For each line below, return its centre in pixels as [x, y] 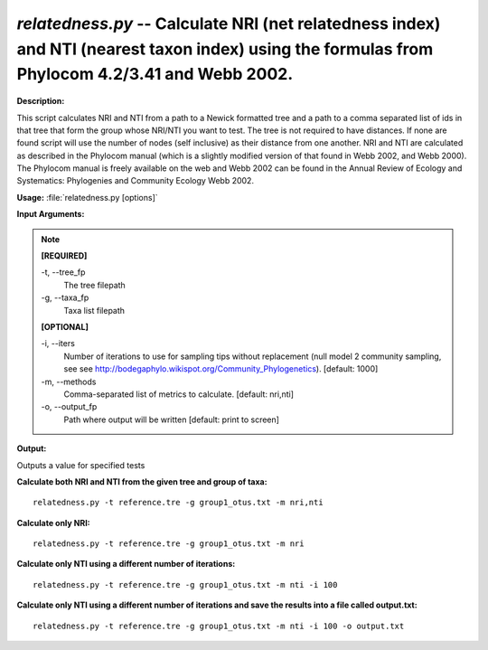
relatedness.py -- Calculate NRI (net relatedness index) [229, 24]
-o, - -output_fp [69, 407]
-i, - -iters [58, 344]
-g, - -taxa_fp [65, 297]
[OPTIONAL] [65, 327]
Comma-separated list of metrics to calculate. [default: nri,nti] [178, 394]
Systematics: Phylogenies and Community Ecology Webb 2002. [136, 181]
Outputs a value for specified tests [81, 465]
